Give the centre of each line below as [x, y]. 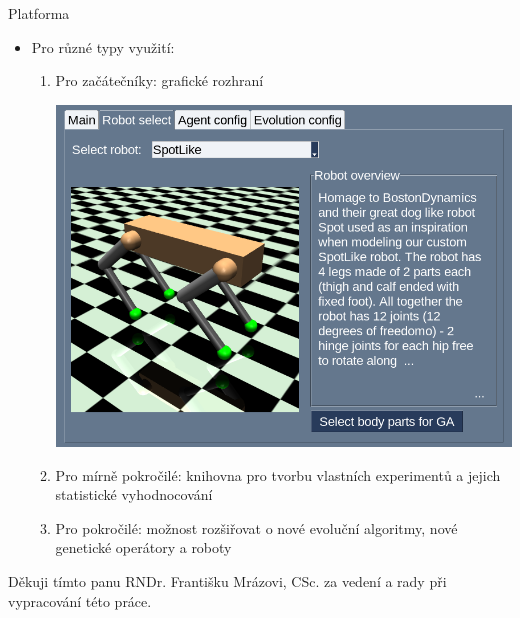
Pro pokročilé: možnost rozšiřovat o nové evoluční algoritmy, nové [256, 527]
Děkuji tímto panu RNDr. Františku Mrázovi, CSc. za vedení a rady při [227, 581]
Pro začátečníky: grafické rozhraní [159, 80]
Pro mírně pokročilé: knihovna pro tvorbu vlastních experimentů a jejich [278, 474]
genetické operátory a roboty [143, 547]
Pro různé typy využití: [103, 46]
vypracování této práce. [80, 600]
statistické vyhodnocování [134, 494]
